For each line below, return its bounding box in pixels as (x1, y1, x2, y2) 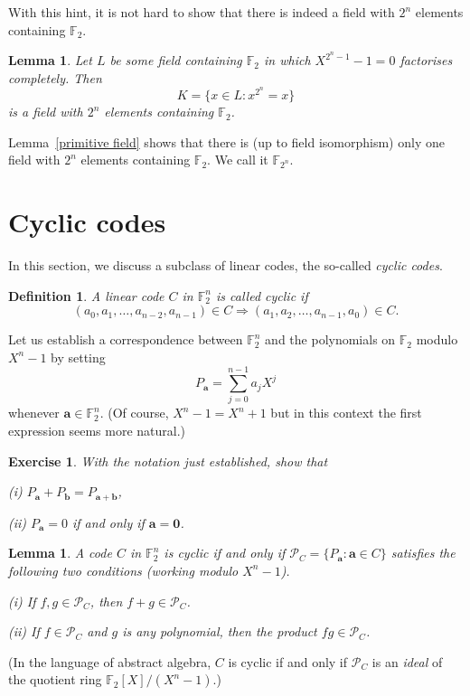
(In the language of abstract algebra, (8, 652, 211, 671)
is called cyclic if (215, 286, 308, 305)
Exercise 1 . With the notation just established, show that (8, 451, 328, 470)
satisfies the (390, 543, 456, 562)
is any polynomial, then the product (122, 622, 317, 641)
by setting (51, 347, 106, 366)
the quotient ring (8, 670, 102, 689)
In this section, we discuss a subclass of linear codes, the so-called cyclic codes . (8, 255, 443, 274)
